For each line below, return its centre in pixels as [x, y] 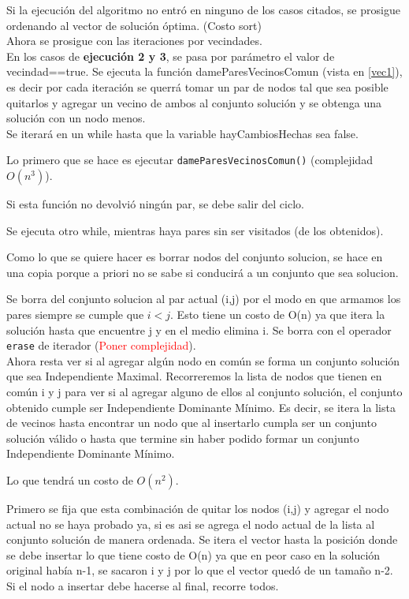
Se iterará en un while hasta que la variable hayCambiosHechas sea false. [182, 133]
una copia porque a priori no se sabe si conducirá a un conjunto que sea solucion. [203, 272]
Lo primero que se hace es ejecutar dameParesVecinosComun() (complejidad [190, 160]
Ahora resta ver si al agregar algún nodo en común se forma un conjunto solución [203, 360]
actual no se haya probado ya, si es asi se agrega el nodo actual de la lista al [191, 524]
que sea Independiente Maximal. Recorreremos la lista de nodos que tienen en [194, 376]
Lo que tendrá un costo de [70, 479]
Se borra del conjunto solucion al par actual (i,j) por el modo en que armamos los [204, 299]
